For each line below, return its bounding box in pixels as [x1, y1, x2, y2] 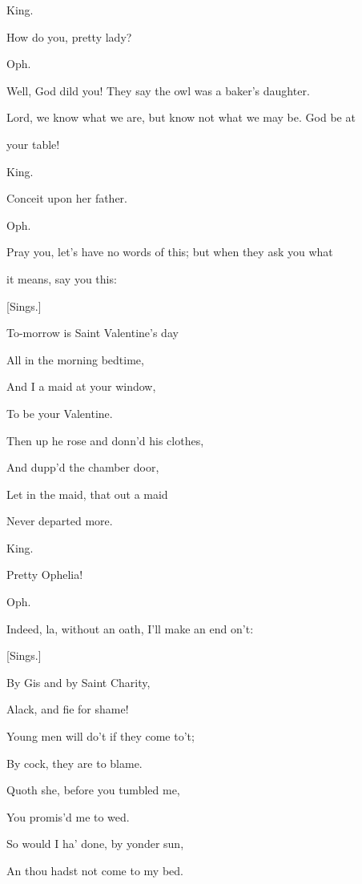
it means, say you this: [6, 270, 117, 287]
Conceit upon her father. [6, 190, 127, 207]
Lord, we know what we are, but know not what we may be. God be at [6, 109, 356, 126]
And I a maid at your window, [6, 378, 156, 395]
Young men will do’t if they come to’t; [6, 728, 195, 745]
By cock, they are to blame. [6, 754, 143, 771]
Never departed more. [6, 512, 113, 529]
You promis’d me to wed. [6, 808, 130, 825]
